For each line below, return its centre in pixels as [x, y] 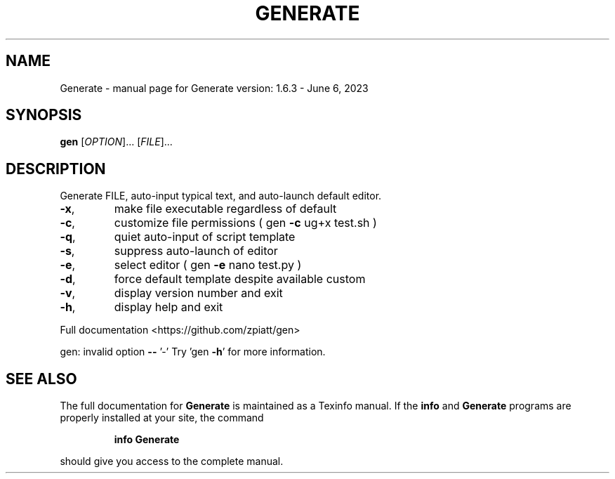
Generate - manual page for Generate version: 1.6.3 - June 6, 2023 [214, 88]
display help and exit [168, 307]
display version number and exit [198, 293]
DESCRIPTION [56, 169]
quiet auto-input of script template [205, 237]
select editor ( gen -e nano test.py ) [208, 265]
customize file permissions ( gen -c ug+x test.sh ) [245, 223]
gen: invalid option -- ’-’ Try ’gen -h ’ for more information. [193, 352]
